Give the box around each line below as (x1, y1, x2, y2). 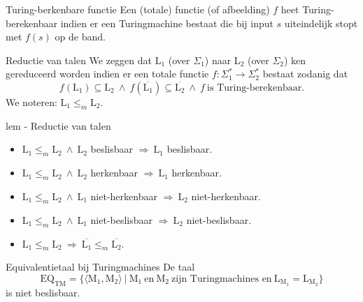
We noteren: (6, 94, 57, 109)
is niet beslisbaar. (6, 285, 80, 299)
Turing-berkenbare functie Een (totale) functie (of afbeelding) (6, 2, 270, 16)
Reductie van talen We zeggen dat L (6, 52, 162, 67)
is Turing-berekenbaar (207, 82, 302, 93)
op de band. (55, 29, 106, 44)
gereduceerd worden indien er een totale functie (6, 66, 209, 81)
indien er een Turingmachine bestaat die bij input (60, 15, 273, 30)
